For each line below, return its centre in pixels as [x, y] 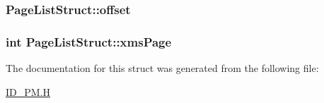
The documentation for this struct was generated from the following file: [162, 68]
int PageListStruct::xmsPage [89, 41]
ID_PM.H [28, 91]
